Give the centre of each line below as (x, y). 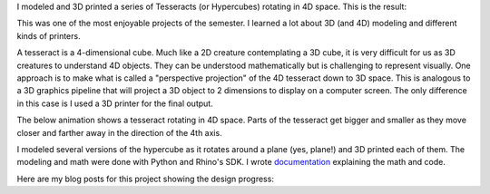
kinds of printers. (49, 35)
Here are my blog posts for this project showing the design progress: (145, 179)
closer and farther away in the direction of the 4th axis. (119, 132)
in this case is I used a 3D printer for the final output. (115, 103)
